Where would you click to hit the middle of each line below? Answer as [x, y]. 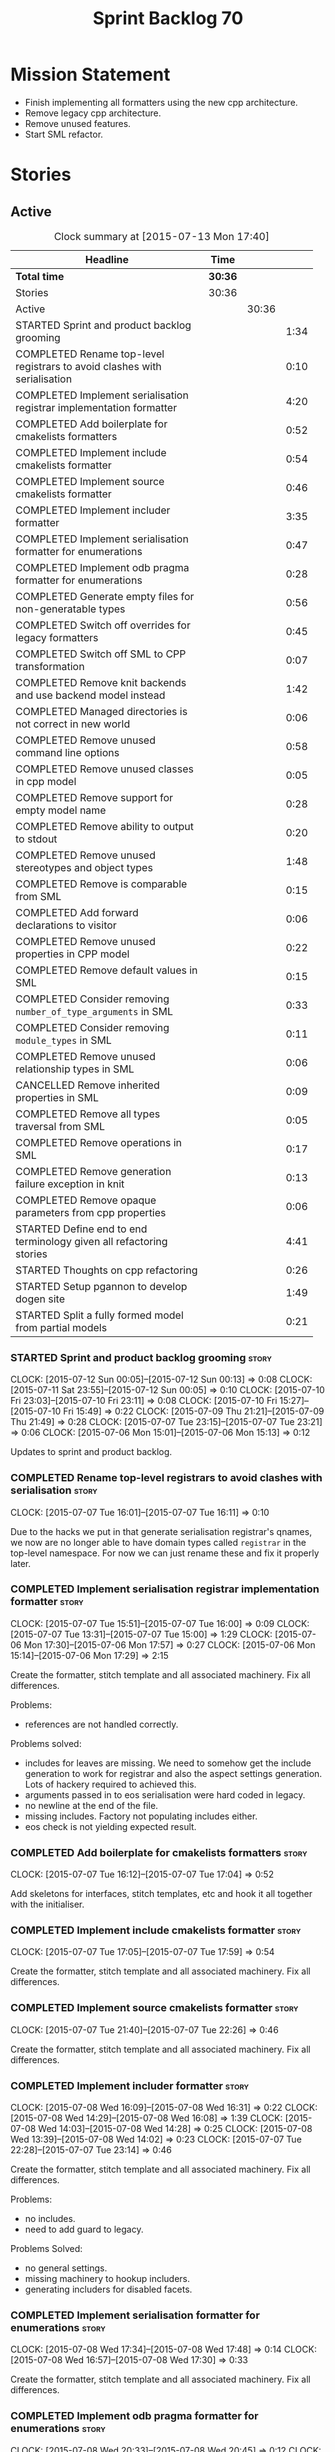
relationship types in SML [75, 1069]
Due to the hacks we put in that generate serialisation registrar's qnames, [161, 1531]
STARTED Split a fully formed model [99, 1315]
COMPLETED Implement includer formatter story [130, 2085]
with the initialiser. [47, 1904]
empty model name [61, 810]
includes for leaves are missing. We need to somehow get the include [168, 1763]
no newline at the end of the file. [91, 1805]
